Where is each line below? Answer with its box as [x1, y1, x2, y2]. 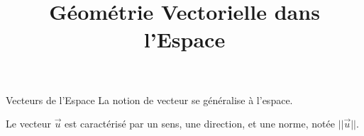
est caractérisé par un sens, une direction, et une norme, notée [65, 116, 335, 131]
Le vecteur [6, 116, 51, 131]
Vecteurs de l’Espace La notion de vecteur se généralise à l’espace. [6, 92, 293, 107]
